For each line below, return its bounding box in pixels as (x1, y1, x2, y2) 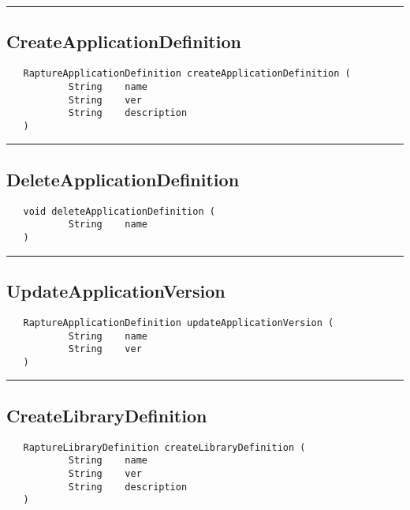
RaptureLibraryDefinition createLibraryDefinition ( (23, 441, 306, 453)
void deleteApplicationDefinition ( (23, 205, 215, 217)
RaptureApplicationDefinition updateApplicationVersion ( (23, 317, 334, 328)
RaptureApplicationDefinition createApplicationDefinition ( (23, 68, 351, 80)
